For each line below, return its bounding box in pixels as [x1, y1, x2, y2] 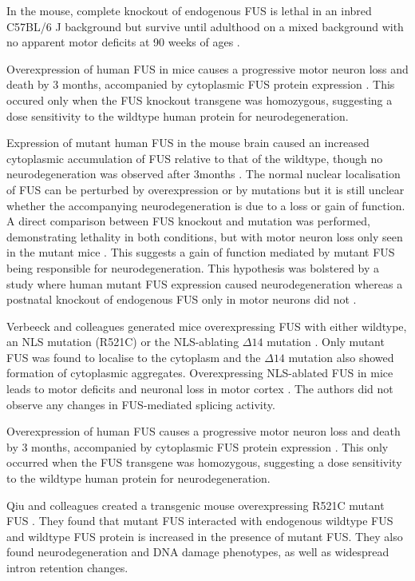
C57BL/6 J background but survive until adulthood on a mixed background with [6, 18, 404, 34]
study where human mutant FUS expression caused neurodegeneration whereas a [6, 275, 403, 292]
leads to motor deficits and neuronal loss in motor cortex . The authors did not [6, 380, 393, 397]
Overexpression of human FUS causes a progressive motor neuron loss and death [6, 423, 401, 440]
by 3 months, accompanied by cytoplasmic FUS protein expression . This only [6, 438, 389, 455]
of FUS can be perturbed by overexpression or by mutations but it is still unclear [6, 181, 405, 197]
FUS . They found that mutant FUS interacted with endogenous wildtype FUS [6, 512, 393, 529]
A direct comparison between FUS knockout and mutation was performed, [6, 213, 370, 229]
